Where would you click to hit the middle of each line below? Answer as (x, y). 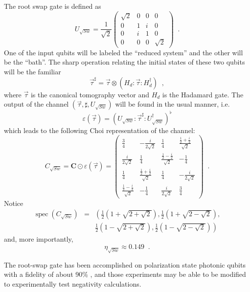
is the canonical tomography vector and (90, 94)
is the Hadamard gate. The (203, 94)
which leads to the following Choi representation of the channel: (100, 130)
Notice (14, 203)
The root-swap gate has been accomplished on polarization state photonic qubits (125, 264)
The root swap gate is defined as (53, 6)
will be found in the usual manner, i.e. (172, 104)
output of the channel (36, 104)
